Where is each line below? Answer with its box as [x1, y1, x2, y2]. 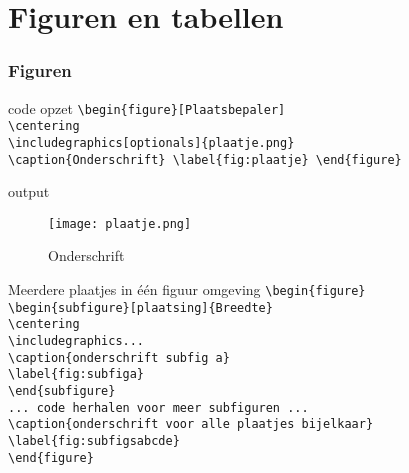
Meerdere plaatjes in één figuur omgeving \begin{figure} [8, 279, 366, 300]
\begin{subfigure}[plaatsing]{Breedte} [8, 300, 273, 315]
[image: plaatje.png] [48, 216, 192, 231]
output [8, 181, 50, 202]
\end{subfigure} [8, 384, 116, 398]
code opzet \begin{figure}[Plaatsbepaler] [8, 97, 286, 118]
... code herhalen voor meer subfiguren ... [8, 400, 309, 415]
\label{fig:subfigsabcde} [8, 433, 180, 448]
